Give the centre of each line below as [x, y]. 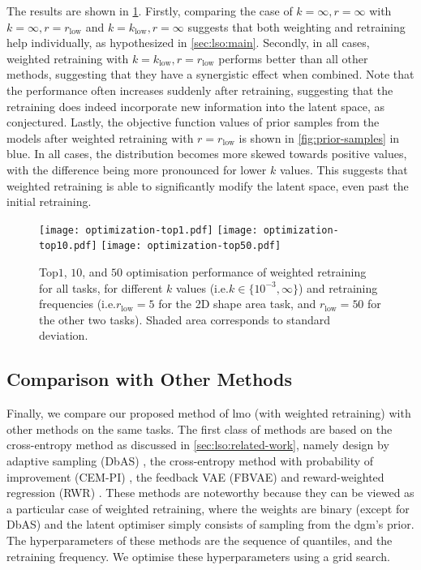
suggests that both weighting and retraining [296, 26]
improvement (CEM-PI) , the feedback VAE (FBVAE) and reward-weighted [195, 476]
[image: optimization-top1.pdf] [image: [148, 230]
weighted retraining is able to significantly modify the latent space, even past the [208, 185]
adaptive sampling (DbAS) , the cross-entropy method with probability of [190, 460]
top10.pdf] [68, 246]
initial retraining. [49, 201]
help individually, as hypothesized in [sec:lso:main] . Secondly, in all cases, [188, 43]
